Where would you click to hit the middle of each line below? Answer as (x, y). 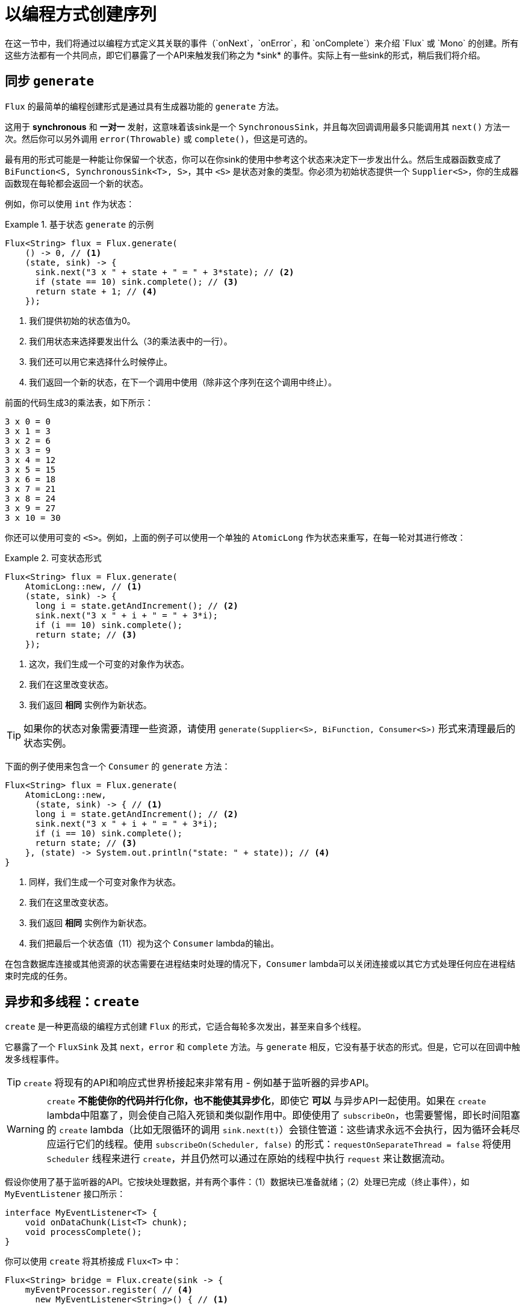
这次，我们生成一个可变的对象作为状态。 (109, 664)
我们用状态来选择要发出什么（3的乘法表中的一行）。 (131, 341)
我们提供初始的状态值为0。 (82, 320)
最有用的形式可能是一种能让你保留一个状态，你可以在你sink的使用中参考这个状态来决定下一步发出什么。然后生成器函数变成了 (253, 159)
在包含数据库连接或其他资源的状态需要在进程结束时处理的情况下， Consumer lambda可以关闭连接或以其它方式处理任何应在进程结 (260, 963)
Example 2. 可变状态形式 (53, 558)
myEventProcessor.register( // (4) (109, 1290)
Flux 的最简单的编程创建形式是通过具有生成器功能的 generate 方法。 (144, 106)
